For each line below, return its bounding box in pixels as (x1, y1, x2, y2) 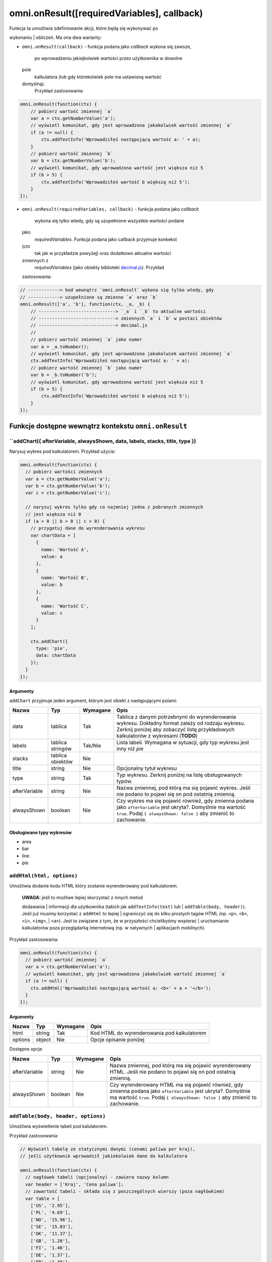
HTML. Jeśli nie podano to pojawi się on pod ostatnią (109, 1068, 236, 1075)
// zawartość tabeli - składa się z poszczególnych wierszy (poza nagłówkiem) (25, 1189, 225, 1194)
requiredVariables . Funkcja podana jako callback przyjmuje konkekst (34, 236, 177, 242)
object (36, 1036, 51, 1043)
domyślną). (22, 81, 45, 87)
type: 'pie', (36, 645, 68, 651)
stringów (50, 745, 72, 752)
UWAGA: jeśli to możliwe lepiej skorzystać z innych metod (22, 894, 143, 901)
